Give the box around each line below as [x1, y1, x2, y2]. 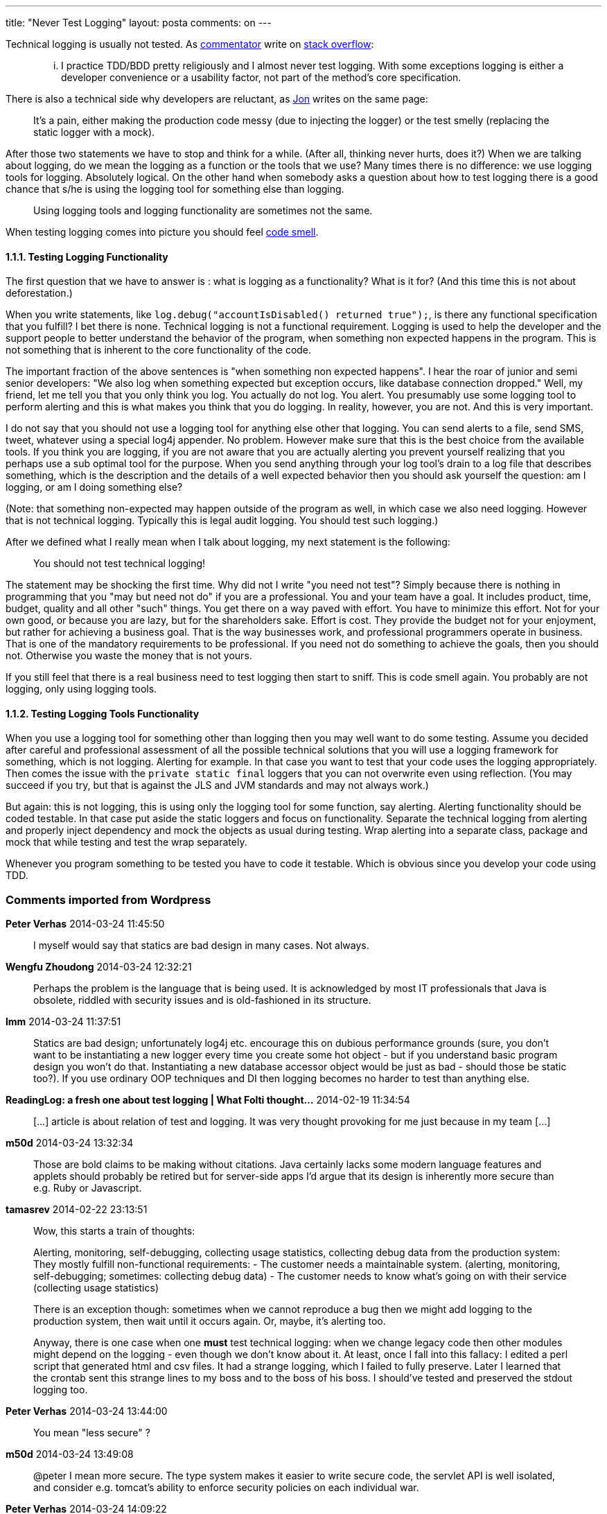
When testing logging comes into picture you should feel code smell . [6, 226, 319, 238]
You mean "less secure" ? [33, 1427, 150, 1439]
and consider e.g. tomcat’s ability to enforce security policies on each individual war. [33, 1481, 419, 1494]
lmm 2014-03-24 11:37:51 [6, 1016, 121, 1028]
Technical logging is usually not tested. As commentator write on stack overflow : [6, 38, 374, 50]
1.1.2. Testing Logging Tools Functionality [6, 707, 200, 720]
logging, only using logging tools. [6, 683, 157, 695]
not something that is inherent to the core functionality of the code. [6, 344, 312, 356]
